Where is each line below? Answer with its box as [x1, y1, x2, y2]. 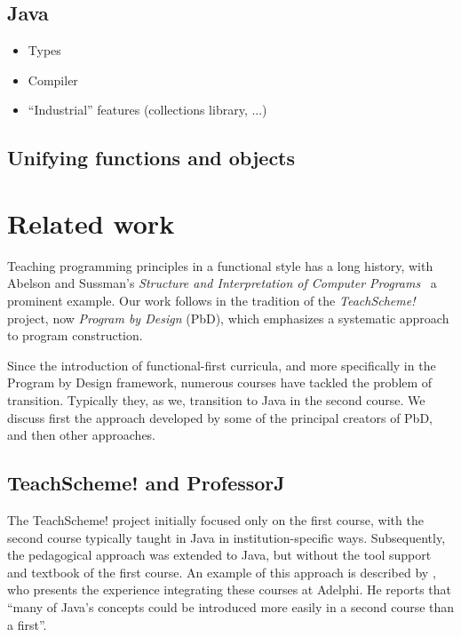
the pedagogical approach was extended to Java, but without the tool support [7, 545, 432, 564]
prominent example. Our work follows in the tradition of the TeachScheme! [7, 291, 416, 310]
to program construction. [7, 326, 143, 345]
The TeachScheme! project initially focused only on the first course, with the [7, 511, 424, 530]
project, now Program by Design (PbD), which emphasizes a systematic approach [7, 308, 449, 327]
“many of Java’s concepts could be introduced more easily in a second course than [7, 598, 455, 616]
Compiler [28, 70, 78, 89]
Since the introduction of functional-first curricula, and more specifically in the [7, 355, 436, 374]
